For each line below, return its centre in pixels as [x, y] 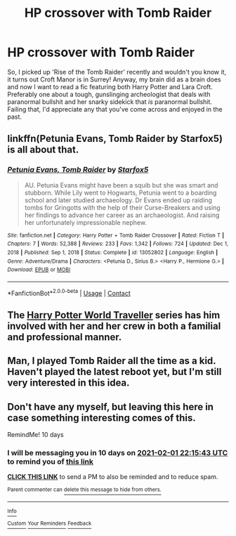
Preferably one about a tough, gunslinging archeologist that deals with [109, 94]
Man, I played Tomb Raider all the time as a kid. [112, 361]
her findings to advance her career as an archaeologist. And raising [122, 215]
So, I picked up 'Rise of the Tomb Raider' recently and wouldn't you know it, [117, 72]
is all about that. [43, 150]
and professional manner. [65, 337]
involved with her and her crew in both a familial [114, 326]
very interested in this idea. [68, 383]
